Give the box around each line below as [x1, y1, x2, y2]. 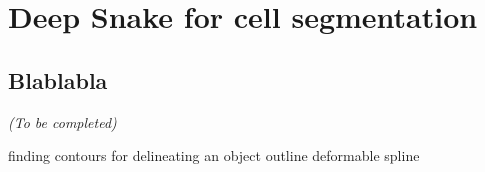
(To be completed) [8, 111, 117, 132]
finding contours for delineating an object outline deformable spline [8, 145, 420, 166]
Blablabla [8, 64, 108, 95]
